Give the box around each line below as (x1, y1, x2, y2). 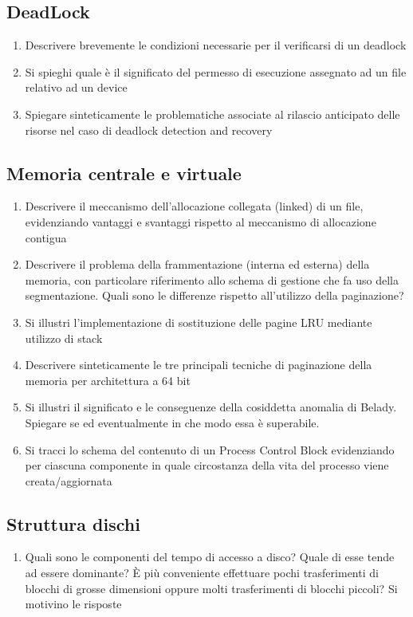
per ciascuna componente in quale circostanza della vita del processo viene (25, 457, 389, 474)
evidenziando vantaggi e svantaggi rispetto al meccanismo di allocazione (25, 213, 376, 230)
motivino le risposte (25, 595, 122, 612)
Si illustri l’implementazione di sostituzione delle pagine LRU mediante (25, 313, 372, 330)
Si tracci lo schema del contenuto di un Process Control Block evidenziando (25, 441, 395, 458)
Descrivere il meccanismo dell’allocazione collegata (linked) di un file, (25, 198, 364, 214)
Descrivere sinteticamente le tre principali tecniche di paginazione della (25, 356, 372, 373)
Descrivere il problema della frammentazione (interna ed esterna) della (25, 256, 370, 273)
